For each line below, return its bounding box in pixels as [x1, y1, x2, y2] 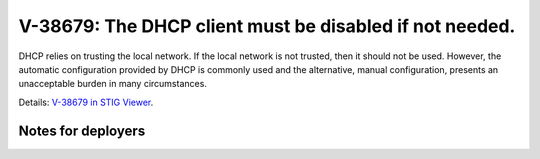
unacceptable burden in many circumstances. [18, 78, 207, 90]
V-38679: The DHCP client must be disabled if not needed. [18, 15, 516, 37]
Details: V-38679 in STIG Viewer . [18, 96, 154, 108]
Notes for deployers [18, 122, 146, 139]
